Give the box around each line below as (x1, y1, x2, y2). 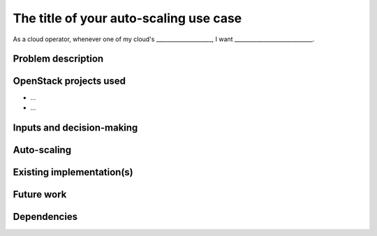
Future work (13, 189, 67, 200)
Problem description (13, 53, 104, 65)
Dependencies (13, 210, 78, 223)
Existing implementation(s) (13, 166, 134, 178)
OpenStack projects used (13, 75, 126, 87)
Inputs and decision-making (13, 121, 138, 133)
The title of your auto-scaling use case (13, 10, 242, 26)
